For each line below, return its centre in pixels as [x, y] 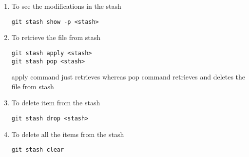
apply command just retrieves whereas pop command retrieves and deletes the [128, 77]
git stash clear [38, 150]
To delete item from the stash [56, 103]
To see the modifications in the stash [66, 6]
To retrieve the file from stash [56, 37]
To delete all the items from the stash [68, 134]
